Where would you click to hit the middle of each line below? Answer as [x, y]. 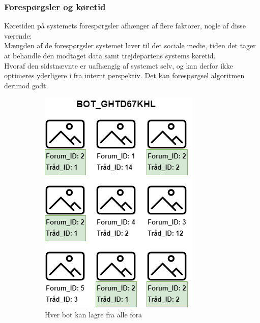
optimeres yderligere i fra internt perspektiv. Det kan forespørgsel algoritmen [124, 75]
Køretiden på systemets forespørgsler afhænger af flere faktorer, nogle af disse [125, 26]
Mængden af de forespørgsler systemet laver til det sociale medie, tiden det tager [130, 45]
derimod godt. [26, 85]
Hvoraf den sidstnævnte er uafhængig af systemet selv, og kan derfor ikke [119, 65]
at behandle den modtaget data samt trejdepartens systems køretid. [110, 55]
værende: [18, 35]
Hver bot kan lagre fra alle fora [94, 314]
